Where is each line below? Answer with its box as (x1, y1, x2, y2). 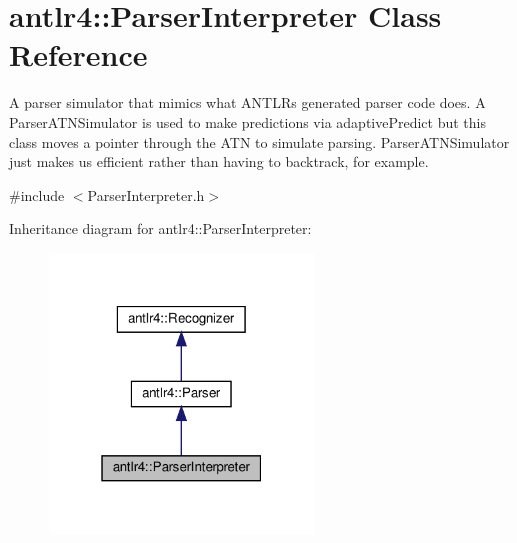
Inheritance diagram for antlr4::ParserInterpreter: (9, 218, 312, 239)
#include (9, 184, 65, 205)
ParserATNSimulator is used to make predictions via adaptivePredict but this (9, 111, 486, 132)
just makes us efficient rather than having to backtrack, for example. (9, 151, 429, 172)
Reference (9, 34, 148, 75)
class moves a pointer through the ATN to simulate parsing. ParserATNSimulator (9, 131, 510, 152)
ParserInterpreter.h (87, 184, 205, 205)
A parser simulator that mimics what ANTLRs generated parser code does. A (9, 92, 486, 113)
